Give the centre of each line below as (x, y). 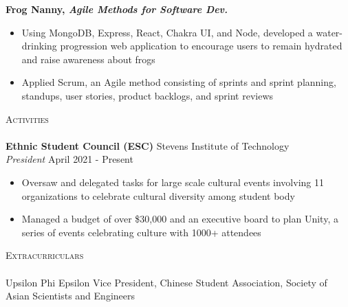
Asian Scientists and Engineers (70, 296)
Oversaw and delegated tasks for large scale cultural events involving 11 (173, 182)
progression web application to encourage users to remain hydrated (201, 46)
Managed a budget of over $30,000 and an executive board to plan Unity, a (180, 219)
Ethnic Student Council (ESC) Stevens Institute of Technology (148, 145)
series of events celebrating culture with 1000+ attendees (141, 232)
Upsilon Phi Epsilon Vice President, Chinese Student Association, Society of (166, 282)
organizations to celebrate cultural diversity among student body (158, 195)
